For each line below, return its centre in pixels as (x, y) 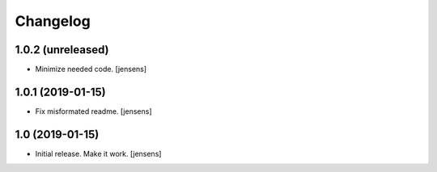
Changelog (53, 21)
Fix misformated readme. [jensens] (93, 111)
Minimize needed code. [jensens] (91, 69)
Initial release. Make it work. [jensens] (98, 153)
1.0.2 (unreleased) (62, 50)
